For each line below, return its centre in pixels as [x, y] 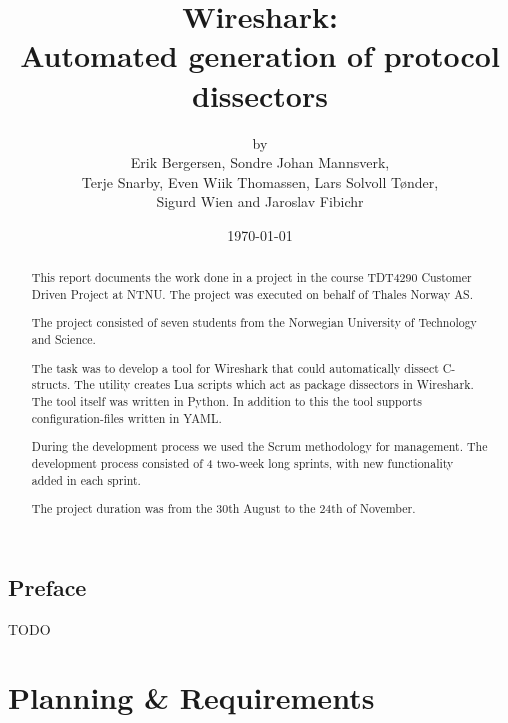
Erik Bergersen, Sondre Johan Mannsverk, [260, 162]
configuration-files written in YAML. [126, 417]
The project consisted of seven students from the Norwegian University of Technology [254, 322]
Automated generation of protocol [260, 55]
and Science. [63, 339]
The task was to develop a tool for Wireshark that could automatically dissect [235, 367]
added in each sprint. [86, 479]
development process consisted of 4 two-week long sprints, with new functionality [242, 462]
